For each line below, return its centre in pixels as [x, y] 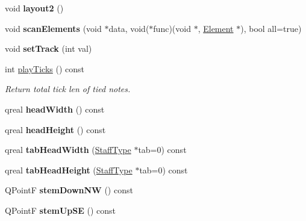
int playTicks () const [45, 68]
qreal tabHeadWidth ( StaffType [68, 150]
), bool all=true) [271, 28]
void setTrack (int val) [48, 48]
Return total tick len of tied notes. [68, 89]
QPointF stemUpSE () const [61, 210]
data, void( [129, 28]
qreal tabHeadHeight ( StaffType [69, 170]
